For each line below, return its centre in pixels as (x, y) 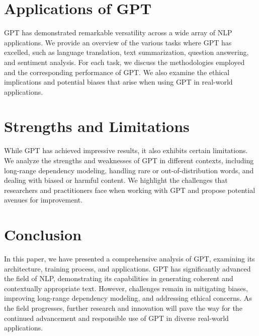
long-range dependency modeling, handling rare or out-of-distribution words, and (129, 170)
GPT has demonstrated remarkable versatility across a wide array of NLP (118, 32)
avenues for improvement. (44, 200)
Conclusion (43, 234)
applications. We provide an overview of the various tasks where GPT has (118, 42)
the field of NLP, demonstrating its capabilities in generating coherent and (119, 278)
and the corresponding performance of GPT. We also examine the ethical (117, 72)
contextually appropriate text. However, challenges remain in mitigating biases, (126, 288)
